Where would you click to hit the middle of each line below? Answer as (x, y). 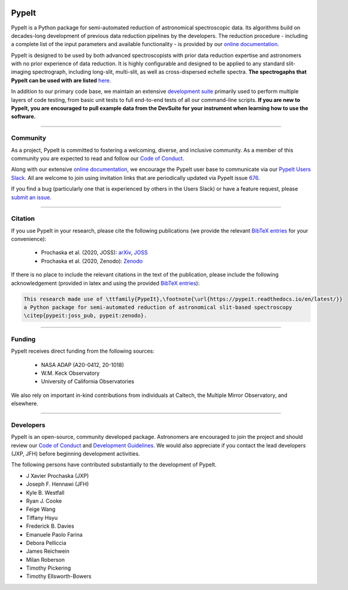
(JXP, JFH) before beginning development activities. (75, 453)
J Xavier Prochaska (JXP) (58, 475)
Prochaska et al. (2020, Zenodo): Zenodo (92, 261)
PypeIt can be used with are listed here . (61, 80)
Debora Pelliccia (46, 543)
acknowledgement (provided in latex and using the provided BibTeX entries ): (105, 283)
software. (23, 116)
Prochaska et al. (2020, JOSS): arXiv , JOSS (94, 252)
